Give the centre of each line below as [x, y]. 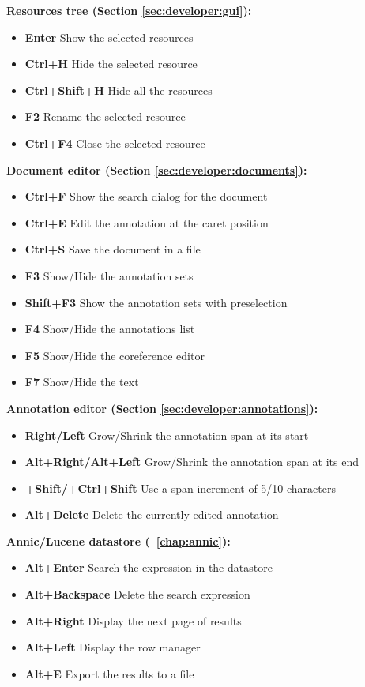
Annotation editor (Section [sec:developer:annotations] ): [162, 408]
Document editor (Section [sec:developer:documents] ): [157, 169]
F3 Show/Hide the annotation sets [109, 275]
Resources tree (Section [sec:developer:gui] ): [129, 10]
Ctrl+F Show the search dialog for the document [146, 196]
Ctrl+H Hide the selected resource [111, 64]
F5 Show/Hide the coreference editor [115, 355]
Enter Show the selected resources [109, 37]
